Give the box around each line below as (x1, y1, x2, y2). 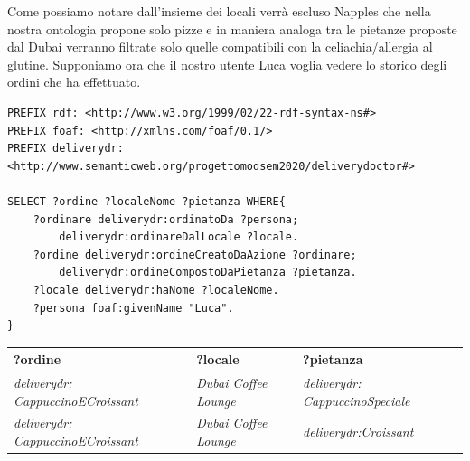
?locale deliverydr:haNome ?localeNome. (33, 283, 279, 296)
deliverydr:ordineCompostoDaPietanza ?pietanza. (59, 266, 357, 279)
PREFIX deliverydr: (7, 142, 124, 155)
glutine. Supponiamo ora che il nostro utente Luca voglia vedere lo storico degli (7, 54, 447, 73)
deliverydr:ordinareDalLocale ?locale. (59, 230, 299, 244)
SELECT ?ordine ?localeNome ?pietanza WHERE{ (7, 194, 286, 208)
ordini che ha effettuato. (7, 72, 141, 91)
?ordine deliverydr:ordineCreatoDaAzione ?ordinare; (33, 248, 357, 261)
